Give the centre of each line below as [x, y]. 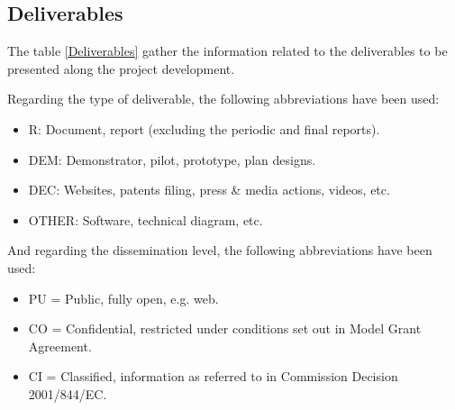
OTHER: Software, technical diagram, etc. [146, 219]
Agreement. [60, 346]
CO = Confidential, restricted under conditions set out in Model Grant [225, 328]
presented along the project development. [121, 68]
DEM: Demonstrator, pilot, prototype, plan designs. [172, 159]
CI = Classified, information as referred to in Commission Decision [213, 376]
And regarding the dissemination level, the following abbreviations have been [220, 250]
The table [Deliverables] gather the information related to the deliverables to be [227, 51]
